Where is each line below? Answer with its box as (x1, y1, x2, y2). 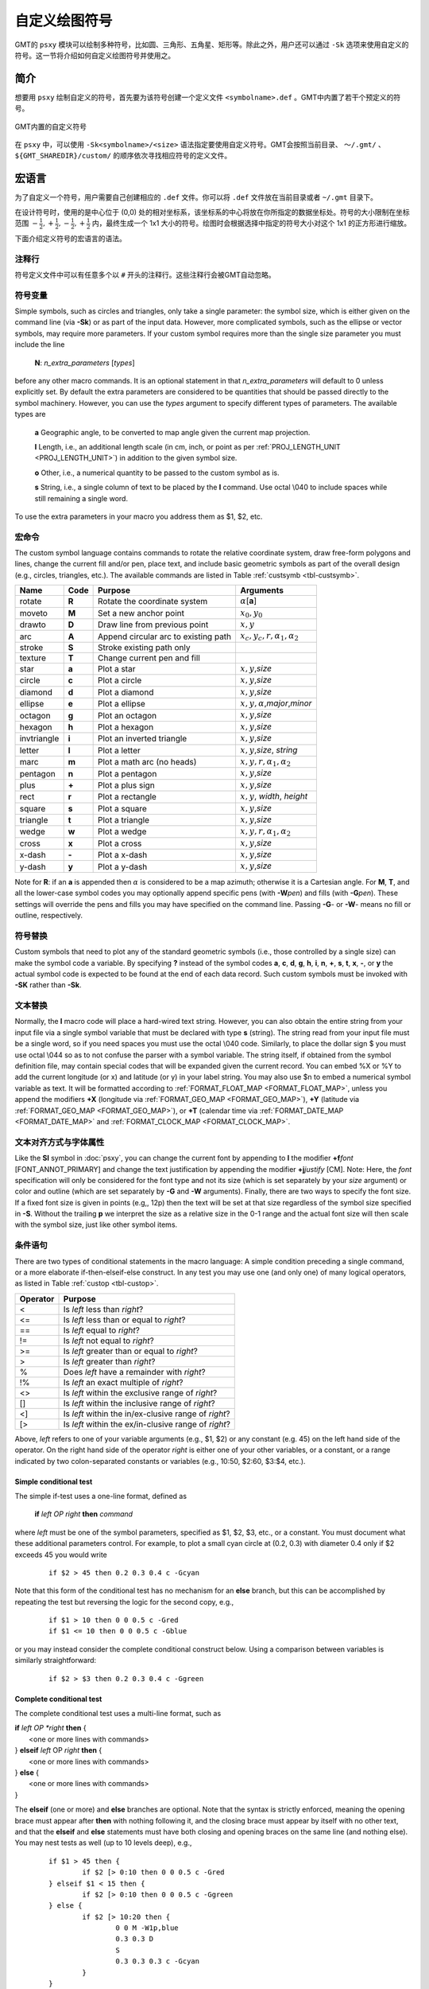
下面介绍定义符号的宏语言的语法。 (14, 233, 126, 243)
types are (14, 410, 46, 419)
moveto (19, 607, 48, 618)
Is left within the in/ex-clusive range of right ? (63, 1408, 230, 1419)
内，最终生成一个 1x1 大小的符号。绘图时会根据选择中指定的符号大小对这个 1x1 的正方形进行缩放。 (91, 219, 412, 228)
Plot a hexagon (98, 721, 154, 732)
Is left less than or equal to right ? (63, 1314, 186, 1325)
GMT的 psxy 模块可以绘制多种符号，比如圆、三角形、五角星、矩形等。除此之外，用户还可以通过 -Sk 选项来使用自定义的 (14, 40, 409, 49)
